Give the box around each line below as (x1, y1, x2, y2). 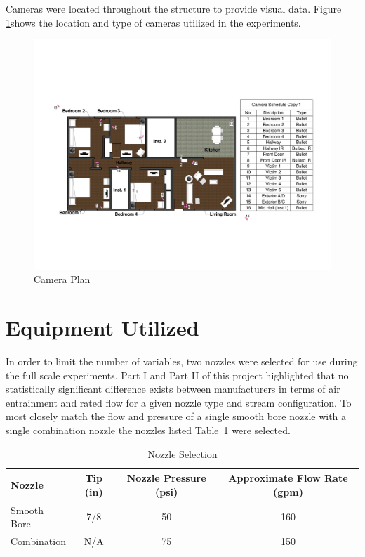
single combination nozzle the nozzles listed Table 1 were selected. (6, 422, 291, 437)
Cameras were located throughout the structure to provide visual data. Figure (6, 1, 342, 15)
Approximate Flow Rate (228, 471, 348, 485)
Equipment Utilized (6, 313, 199, 342)
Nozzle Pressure (126, 471, 206, 485)
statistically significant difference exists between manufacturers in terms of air (6, 381, 340, 396)
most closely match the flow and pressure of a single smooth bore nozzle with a (6, 409, 347, 424)
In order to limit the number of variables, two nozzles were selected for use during (6, 354, 358, 369)
